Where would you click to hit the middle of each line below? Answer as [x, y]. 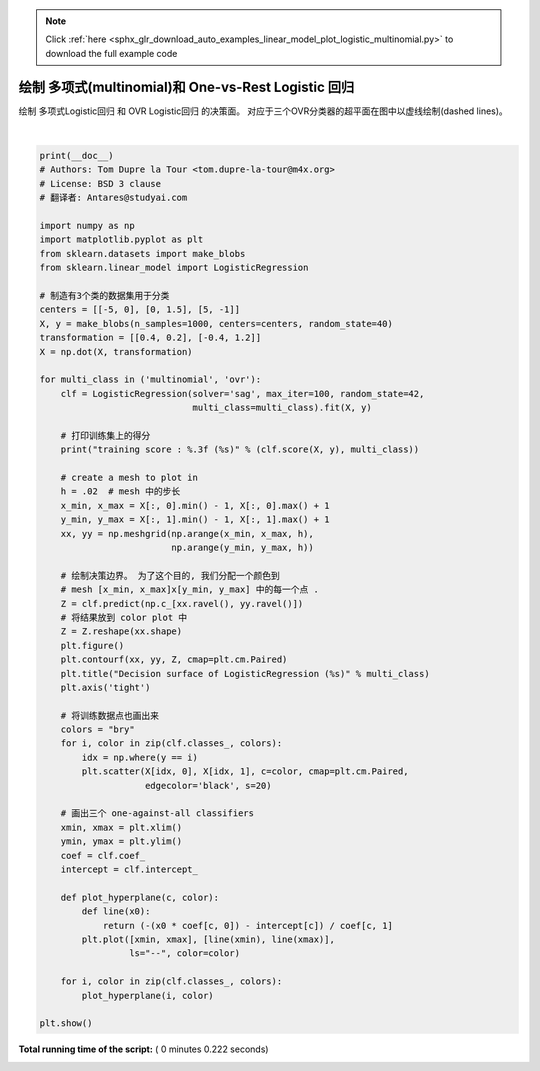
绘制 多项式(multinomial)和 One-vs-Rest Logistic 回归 [186, 86]
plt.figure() [92, 645]
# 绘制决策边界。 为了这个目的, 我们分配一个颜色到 [170, 575]
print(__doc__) [76, 156]
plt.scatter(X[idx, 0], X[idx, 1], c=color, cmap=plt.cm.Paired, [245, 771]
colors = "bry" [97, 729]
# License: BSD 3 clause [100, 183]
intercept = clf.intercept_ [129, 869]
